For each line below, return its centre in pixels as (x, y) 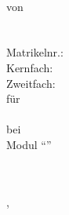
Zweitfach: (31, 83)
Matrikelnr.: (35, 52)
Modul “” (29, 144)
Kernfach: (30, 67)
